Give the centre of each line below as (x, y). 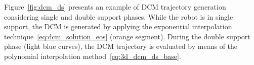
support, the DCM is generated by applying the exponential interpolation (118, 26)
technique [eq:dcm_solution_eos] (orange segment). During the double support (127, 36)
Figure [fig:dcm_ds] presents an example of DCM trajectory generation (115, 7)
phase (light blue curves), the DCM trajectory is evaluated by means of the (121, 46)
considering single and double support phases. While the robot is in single (119, 16)
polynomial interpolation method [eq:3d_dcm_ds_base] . (93, 56)
